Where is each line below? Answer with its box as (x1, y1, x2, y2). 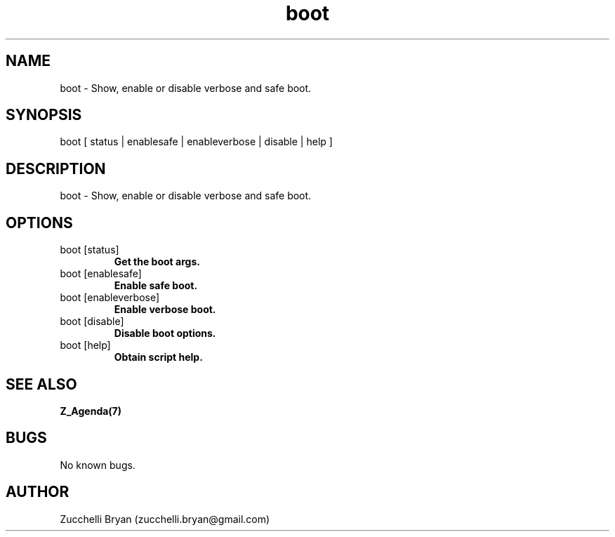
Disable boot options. (114, 327, 216, 340)
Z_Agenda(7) (60, 404, 122, 417)
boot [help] (60, 339, 111, 352)
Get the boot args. (114, 256, 200, 268)
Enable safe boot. (114, 279, 198, 292)
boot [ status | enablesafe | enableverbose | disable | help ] (60, 135, 333, 148)
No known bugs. (60, 458, 135, 471)
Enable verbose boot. (114, 303, 216, 316)
